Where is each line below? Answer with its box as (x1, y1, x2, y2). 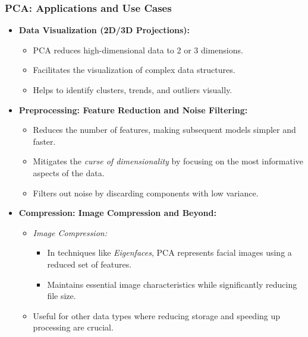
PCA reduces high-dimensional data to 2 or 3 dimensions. (33, 43, 243, 56)
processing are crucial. (33, 321, 114, 333)
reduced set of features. (47, 257, 132, 270)
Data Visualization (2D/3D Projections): (18, 24, 190, 36)
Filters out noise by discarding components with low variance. (33, 186, 259, 199)
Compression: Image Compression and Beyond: (18, 206, 216, 219)
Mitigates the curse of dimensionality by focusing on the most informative (33, 155, 304, 167)
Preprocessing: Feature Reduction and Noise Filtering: (18, 103, 248, 116)
